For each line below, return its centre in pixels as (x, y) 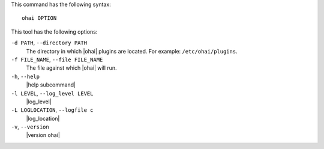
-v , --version (30, 127)
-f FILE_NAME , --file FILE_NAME (57, 59)
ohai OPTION (39, 18)
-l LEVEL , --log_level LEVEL (52, 93)
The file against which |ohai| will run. (71, 68)
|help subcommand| (51, 85)
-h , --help (25, 76)
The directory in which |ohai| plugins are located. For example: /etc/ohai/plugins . (132, 51)
